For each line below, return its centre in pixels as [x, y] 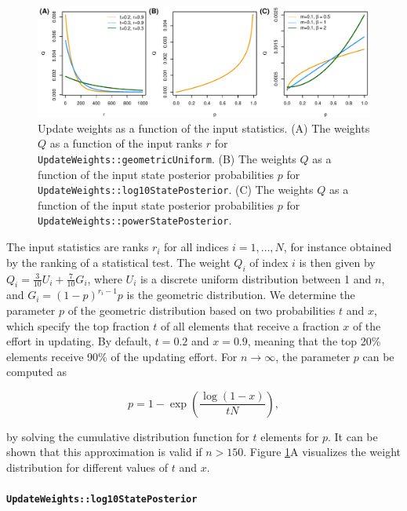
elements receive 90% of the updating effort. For [122, 356]
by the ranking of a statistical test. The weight [118, 262]
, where [105, 278]
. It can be [352, 436]
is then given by [337, 262]
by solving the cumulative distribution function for [128, 436]
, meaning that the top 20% [314, 341]
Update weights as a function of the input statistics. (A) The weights [204, 128]
